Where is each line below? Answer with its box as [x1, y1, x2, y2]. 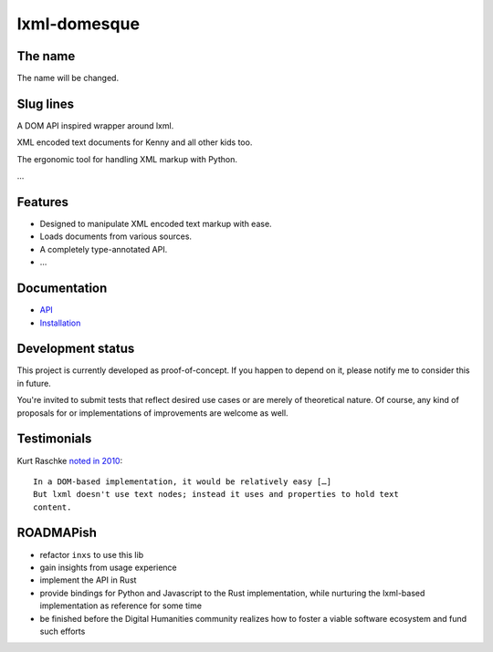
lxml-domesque [16, 14, 141, 34]
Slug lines [16, 96, 75, 111]
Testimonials [16, 431, 92, 447]
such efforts [39, 626, 86, 636]
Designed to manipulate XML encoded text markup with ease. [39, 219, 273, 230]
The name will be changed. [16, 73, 119, 84]
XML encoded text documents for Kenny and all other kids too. [16, 137, 253, 148]
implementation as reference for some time [39, 600, 203, 611]
